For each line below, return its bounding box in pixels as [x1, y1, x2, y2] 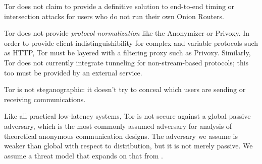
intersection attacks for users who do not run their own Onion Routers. [4, 11, 224, 21]
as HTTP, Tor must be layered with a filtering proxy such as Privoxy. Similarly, [4, 47, 251, 58]
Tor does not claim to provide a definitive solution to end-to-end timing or [4, 1, 235, 11]
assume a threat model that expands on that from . [4, 150, 163, 160]
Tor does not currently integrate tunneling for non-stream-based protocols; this [4, 57, 249, 67]
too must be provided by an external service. [4, 67, 142, 77]
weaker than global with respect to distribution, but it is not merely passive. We [4, 140, 253, 151]
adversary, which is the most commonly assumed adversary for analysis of [4, 120, 232, 131]
